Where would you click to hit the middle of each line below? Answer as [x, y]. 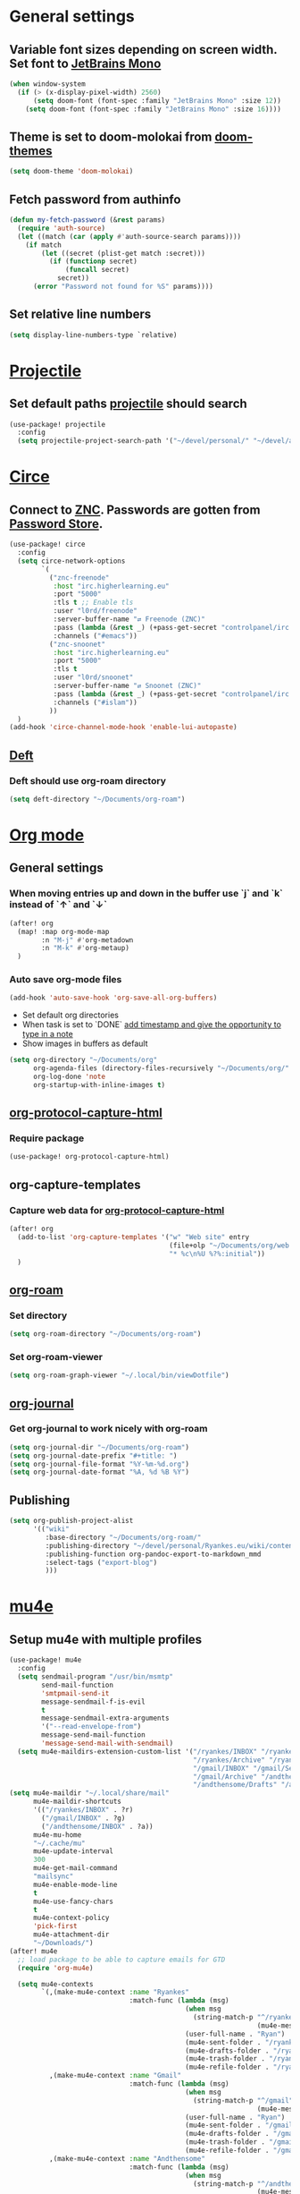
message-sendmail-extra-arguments [105, 1718]
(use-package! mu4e [46, 1660]
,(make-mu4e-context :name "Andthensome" [127, 2158]
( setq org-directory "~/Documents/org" [83, 1060]
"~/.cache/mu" [59, 1843]
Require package [47, 1138]
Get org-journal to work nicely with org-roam [108, 1429]
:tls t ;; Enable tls [93, 603]
